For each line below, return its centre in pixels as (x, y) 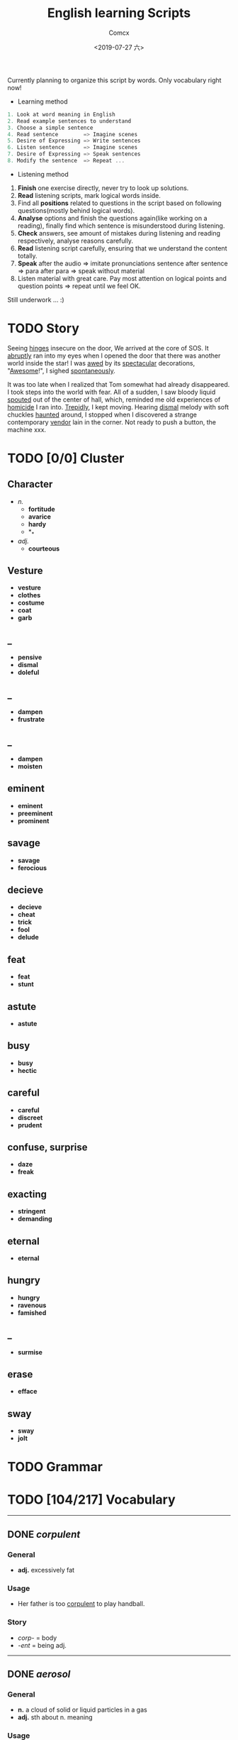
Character (30, 484)
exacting (27, 1194)
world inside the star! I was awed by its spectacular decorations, (101, 363)
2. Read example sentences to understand (69, 121)
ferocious (32, 868)
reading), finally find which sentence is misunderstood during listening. (121, 226)
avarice (40, 517)
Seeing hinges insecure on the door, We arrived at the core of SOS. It (108, 348)
